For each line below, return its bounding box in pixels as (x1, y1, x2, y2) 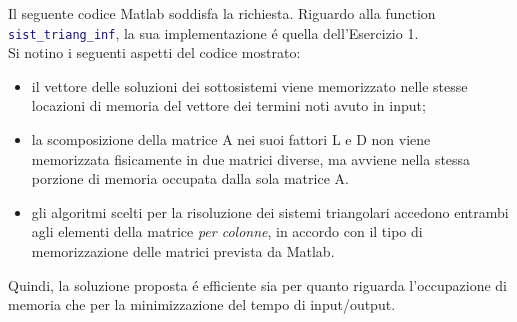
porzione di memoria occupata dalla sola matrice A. (31, 168, 349, 189)
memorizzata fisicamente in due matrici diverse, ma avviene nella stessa (31, 148, 471, 169)
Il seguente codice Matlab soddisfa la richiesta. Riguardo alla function (8, 3, 436, 23)
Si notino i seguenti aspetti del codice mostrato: (8, 42, 301, 63)
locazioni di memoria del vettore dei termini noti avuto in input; (31, 95, 426, 116)
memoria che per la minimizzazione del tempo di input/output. (8, 294, 396, 315)
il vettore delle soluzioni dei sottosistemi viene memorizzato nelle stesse (31, 75, 468, 96)
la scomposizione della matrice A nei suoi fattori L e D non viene (31, 129, 431, 150)
